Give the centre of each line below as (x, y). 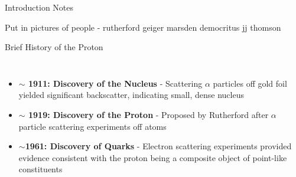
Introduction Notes (39, 7)
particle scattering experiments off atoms (92, 126)
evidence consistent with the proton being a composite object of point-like (153, 157)
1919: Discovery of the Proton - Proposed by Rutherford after (148, 114)
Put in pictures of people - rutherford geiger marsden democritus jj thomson (143, 27)
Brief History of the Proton (54, 47)
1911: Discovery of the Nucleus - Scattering (115, 83)
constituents (40, 169)
